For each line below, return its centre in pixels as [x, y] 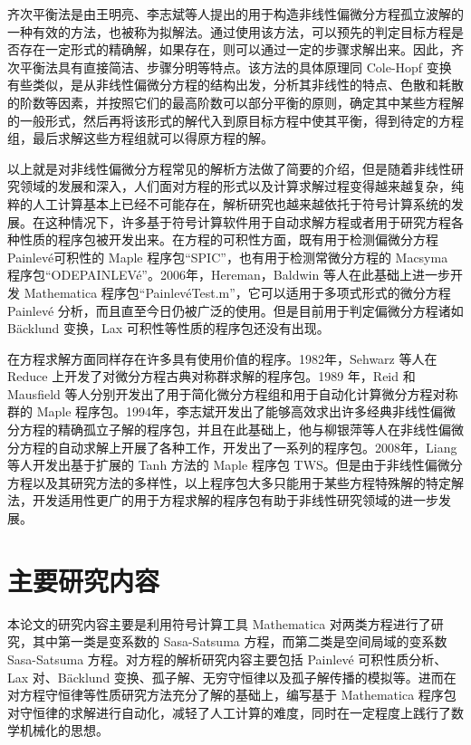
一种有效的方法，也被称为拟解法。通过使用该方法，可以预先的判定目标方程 [229, 31]
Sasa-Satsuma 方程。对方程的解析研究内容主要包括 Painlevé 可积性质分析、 [227, 659]
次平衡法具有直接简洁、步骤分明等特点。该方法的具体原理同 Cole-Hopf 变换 [230, 67]
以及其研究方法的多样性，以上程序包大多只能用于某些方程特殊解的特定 [241, 482]
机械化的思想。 [64, 730]
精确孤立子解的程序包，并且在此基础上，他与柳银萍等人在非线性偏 [254, 430]
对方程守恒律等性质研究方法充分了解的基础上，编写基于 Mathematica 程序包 [232, 695]
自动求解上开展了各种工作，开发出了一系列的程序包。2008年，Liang [257, 447]
